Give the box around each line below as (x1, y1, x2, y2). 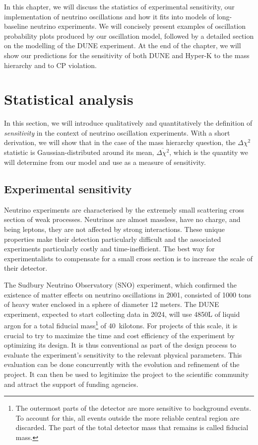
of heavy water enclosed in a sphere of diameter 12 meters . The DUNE (4, 299, 219, 309)
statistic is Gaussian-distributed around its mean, (4, 147, 154, 157)
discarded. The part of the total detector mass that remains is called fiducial (15, 422, 249, 433)
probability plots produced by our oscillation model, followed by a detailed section (4, 30, 254, 41)
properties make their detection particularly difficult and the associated (4, 233, 221, 244)
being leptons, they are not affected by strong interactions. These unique (4, 223, 225, 234)
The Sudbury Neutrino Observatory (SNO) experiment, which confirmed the (4, 279, 237, 290)
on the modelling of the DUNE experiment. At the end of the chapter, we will (4, 40, 241, 51)
